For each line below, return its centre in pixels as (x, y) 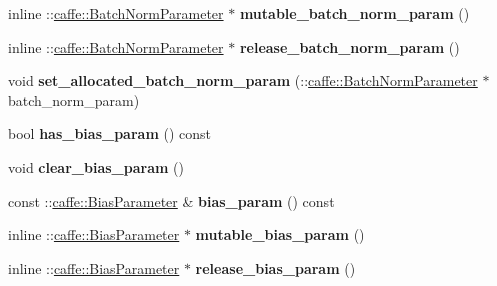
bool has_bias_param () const (110, 133)
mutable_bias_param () (280, 234)
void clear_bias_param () (96, 166)
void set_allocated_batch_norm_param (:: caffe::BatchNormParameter (243, 80)
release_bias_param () (275, 267)
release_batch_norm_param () (349, 46)
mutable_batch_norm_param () (354, 13)
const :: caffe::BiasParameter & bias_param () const (171, 200)
